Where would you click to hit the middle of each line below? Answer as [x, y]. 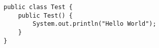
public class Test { [38, 7]
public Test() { [45, 15]
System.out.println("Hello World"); [94, 24]
